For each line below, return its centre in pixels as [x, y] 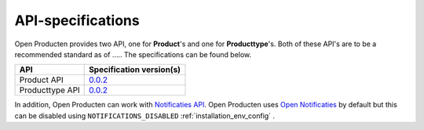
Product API [41, 80]
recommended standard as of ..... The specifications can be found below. [133, 54]
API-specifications [77, 20]
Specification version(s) [135, 70]
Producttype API [49, 90]
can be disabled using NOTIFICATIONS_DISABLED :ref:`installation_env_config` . [144, 116]
